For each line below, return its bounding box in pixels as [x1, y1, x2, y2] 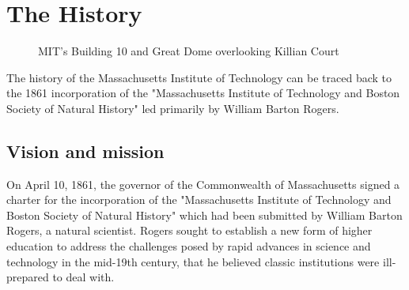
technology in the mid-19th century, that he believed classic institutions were [6, 253, 380, 269]
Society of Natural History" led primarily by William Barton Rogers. [6, 100, 339, 116]
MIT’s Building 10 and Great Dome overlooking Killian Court [38, 43, 339, 59]
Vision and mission [6, 138, 165, 163]
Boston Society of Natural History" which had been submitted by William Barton [6, 206, 403, 223]
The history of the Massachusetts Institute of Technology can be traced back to [6, 69, 392, 85]
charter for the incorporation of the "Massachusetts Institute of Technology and [6, 191, 392, 208]
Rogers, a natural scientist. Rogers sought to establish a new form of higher [6, 222, 373, 239]
